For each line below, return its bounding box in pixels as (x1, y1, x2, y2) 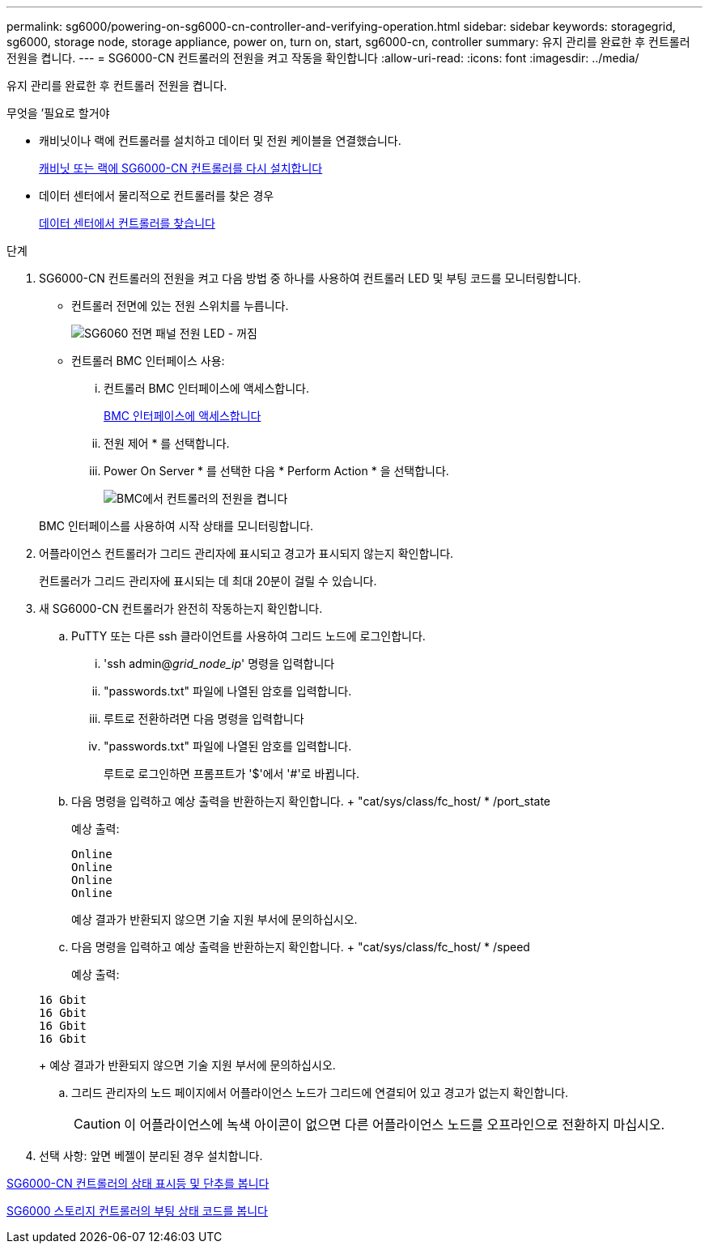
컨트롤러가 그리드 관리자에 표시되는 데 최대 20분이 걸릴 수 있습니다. (39, 574, 377, 588)
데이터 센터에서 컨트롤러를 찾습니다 (39, 216, 215, 230)
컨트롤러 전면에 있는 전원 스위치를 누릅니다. (71, 299, 289, 312)
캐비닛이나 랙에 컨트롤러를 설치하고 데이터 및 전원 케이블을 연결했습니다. (39, 134, 401, 147)
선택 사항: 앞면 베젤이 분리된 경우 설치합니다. (39, 1149, 263, 1163)
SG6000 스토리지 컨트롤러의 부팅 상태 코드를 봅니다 (6, 1204, 268, 1218)
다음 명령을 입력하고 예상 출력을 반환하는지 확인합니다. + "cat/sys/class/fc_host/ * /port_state (71, 794, 550, 808)
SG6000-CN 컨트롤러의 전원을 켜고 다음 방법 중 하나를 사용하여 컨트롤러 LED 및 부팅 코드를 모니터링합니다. (39, 271, 581, 285)
